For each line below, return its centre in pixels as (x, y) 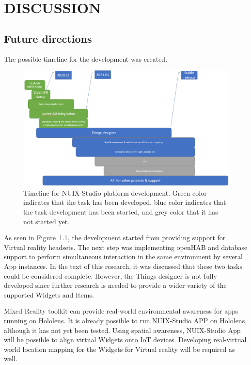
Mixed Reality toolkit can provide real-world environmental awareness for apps (121, 311)
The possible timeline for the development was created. (86, 58)
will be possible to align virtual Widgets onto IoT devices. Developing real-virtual (125, 340)
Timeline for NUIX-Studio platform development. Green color (115, 192)
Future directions (48, 38)
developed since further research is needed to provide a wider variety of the (115, 285)
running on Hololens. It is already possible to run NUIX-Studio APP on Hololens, (125, 320)
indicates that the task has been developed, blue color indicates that (125, 202)
